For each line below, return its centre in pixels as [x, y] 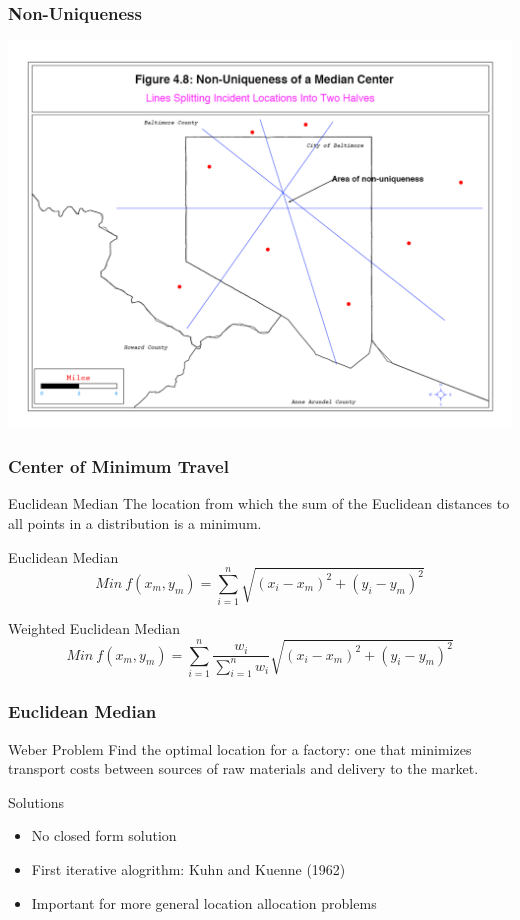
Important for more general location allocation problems [204, 902]
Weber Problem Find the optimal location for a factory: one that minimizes [240, 748]
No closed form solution [104, 835]
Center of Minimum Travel [118, 466]
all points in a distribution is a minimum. [135, 522]
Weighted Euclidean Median [94, 628]
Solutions [36, 801]
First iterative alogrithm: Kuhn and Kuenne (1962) [188, 869]
